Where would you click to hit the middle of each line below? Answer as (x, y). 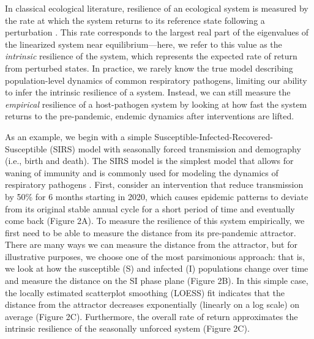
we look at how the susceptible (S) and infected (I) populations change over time (157, 268)
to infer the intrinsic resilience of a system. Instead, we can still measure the (148, 92)
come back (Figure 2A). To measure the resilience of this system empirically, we (155, 221)
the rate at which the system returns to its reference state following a (135, 20)
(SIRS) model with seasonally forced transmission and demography (175, 148)
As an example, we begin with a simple (78, 136)
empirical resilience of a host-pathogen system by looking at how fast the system (156, 104)
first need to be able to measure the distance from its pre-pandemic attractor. (151, 232)
